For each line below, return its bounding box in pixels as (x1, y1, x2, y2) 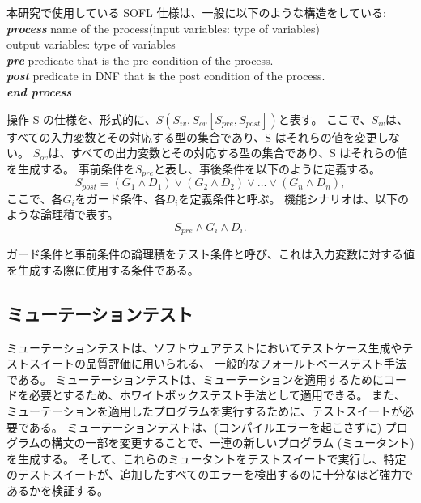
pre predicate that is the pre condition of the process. (6, 51, 274, 68)
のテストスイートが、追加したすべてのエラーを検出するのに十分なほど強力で (6, 466, 414, 483)
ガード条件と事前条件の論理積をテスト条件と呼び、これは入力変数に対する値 (6, 245, 415, 262)
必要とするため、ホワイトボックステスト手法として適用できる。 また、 (28, 386, 406, 403)
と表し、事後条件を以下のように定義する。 (153, 160, 381, 177)
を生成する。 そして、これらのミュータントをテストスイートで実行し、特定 (6, 450, 406, 467)
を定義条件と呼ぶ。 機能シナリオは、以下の (178, 190, 410, 207)
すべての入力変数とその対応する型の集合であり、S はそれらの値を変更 (6, 128, 377, 145)
